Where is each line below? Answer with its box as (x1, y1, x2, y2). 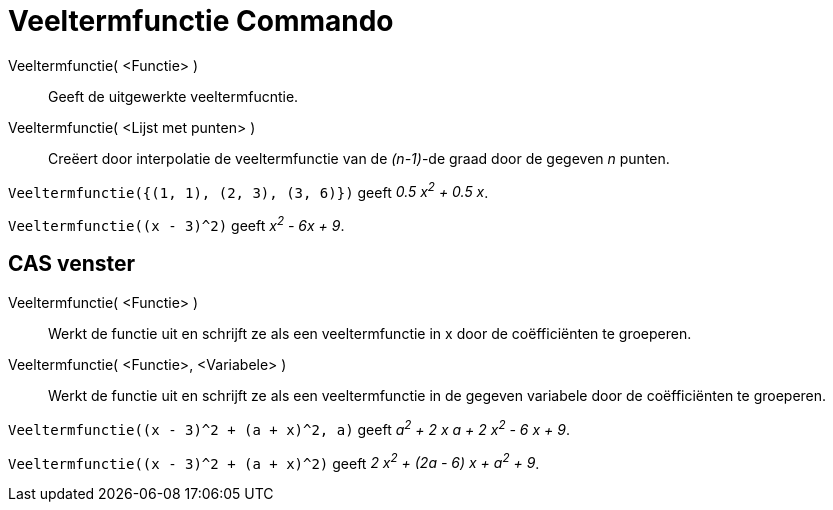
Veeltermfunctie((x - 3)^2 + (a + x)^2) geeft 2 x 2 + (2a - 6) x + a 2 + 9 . (8, 451, 540, 472)
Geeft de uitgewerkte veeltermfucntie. (48, 87, 299, 105)
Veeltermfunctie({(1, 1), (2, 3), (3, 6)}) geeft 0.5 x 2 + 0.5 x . (8, 180, 489, 201)
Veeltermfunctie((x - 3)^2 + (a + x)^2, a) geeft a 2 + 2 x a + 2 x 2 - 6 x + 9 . (8, 417, 570, 438)
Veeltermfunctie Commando (8, 4, 394, 38)
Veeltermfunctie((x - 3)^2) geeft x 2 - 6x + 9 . (8, 214, 345, 235)
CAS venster (8, 251, 136, 277)
